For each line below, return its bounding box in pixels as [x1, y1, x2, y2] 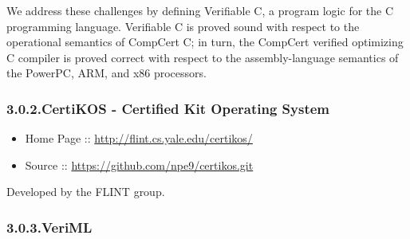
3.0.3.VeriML [6, 217, 93, 237]
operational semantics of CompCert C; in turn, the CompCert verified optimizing [6, 33, 404, 50]
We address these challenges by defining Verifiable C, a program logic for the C [6, 2, 394, 18]
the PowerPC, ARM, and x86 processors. [6, 65, 207, 81]
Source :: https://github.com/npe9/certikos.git [25, 156, 254, 173]
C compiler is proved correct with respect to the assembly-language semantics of [6, 49, 399, 65]
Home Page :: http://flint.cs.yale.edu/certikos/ [25, 130, 253, 147]
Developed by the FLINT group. [6, 183, 165, 200]
